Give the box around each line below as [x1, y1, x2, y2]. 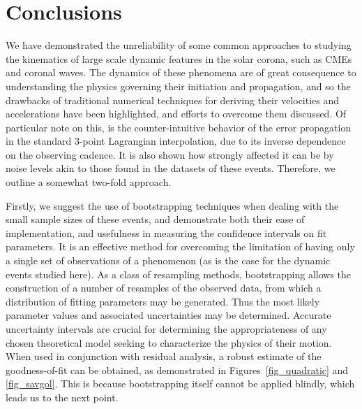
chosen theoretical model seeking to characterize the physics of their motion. [6, 335, 332, 350]
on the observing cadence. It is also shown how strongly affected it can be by [6, 147, 334, 162]
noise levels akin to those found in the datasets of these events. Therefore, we [6, 161, 335, 175]
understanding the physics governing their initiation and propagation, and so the [6, 78, 351, 93]
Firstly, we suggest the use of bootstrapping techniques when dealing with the [6, 198, 339, 213]
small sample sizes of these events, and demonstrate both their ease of [6, 212, 305, 227]
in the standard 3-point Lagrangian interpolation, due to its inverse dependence [6, 134, 346, 148]
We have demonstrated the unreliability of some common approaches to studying [6, 38, 352, 52]
